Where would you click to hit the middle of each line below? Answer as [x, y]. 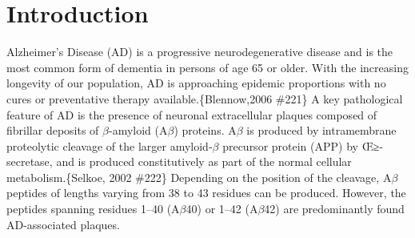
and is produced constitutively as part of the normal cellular [204, 161]
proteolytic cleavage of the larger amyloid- [110, 145]
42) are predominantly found [334, 209]
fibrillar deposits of [53, 130]
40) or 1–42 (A [222, 209]
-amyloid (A [138, 130]
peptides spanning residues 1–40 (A [93, 209]
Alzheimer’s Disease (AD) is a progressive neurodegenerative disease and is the [200, 52]
